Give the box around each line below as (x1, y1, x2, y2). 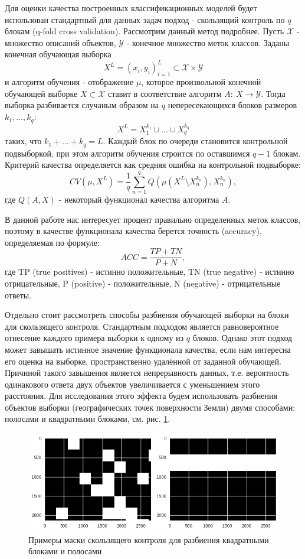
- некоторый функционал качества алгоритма (58, 193, 219, 205)
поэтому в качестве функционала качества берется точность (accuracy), (5, 225, 262, 237)
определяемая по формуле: (5, 236, 100, 248)
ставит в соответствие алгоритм (108, 87, 222, 99)
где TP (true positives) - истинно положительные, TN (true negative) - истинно (5, 265, 294, 278)
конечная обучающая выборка (5, 48, 111, 60)
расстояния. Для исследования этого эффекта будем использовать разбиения (5, 389, 277, 402)
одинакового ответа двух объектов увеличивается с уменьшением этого (5, 378, 260, 390)
